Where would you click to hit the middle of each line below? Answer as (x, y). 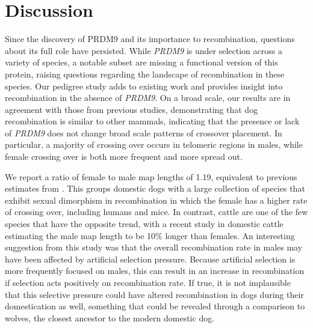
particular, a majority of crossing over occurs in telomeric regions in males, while (154, 144)
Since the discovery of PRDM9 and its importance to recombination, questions (150, 39)
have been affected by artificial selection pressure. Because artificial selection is (150, 259)
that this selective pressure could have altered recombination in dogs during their (154, 294)
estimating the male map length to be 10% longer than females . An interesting (150, 235)
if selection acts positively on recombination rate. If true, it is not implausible (148, 282)
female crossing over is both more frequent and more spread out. (124, 156)
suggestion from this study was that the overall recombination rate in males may (154, 247)
